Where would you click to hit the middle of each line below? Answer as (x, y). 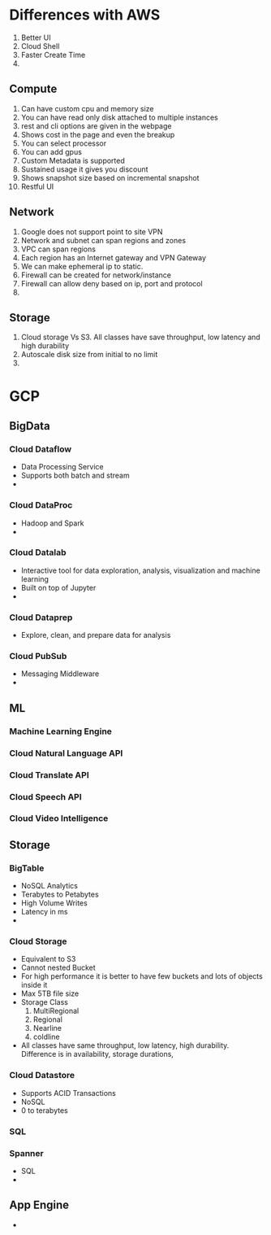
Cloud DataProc (41, 505)
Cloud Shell (40, 46)
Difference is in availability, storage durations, (97, 1054)
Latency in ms (44, 912)
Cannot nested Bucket (58, 968)
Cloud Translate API (49, 775)
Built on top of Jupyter (58, 587)
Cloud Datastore (42, 1076)
